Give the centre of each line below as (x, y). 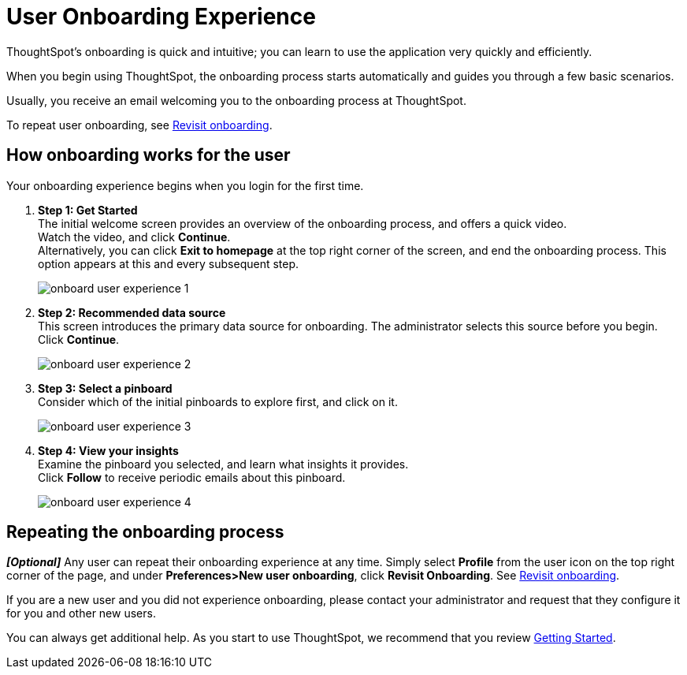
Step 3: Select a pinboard (105, 388)
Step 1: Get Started (88, 210)
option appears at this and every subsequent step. (169, 263)
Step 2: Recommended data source (132, 312)
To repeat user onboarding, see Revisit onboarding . (139, 125)
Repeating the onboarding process (145, 532)
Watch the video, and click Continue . (134, 237)
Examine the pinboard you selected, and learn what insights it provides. (223, 464)
